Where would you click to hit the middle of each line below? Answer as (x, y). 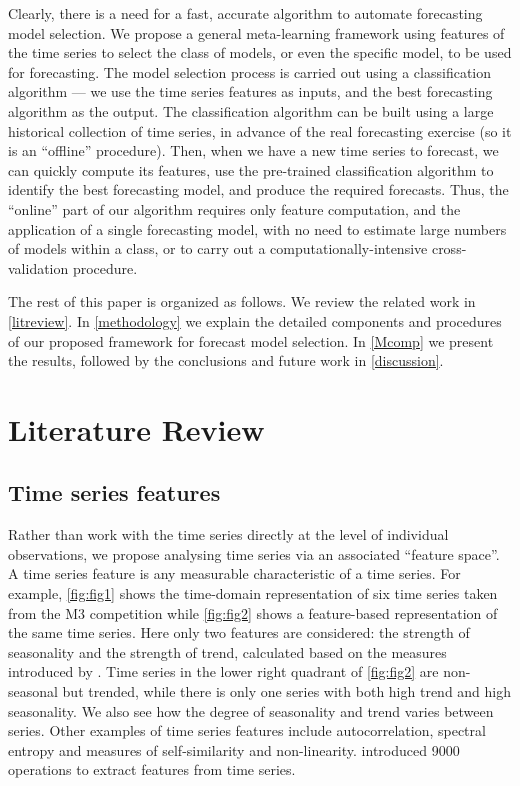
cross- (449, 248)
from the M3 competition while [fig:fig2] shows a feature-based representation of (253, 612)
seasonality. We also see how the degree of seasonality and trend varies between (251, 710)
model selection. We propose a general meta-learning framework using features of (256, 32)
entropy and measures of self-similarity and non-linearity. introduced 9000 (234, 749)
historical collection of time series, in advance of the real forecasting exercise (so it (260, 130)
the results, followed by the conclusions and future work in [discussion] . (226, 360)
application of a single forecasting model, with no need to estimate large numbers (257, 228)
